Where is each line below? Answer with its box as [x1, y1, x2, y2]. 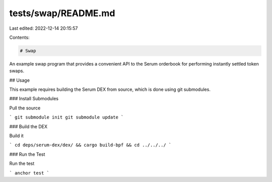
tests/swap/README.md [9, 8, 115, 19]
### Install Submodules [9, 96, 59, 102]
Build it [9, 133, 24, 139]
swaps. [9, 68, 25, 74]
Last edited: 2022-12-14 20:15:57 [9, 25, 78, 31]
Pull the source [9, 105, 41, 111]
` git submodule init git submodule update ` [9, 114, 124, 120]
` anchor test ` [9, 170, 50, 176]
